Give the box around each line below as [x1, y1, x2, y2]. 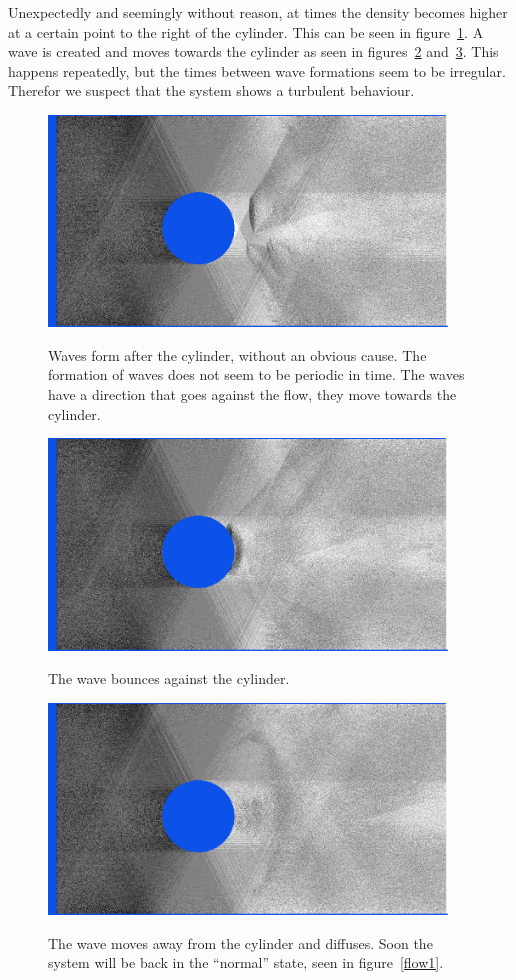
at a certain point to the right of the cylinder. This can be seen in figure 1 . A [8, 21, 484, 42]
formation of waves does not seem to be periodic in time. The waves [48, 364, 465, 385]
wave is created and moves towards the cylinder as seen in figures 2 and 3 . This [8, 41, 499, 62]
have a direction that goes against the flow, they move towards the [48, 384, 457, 405]
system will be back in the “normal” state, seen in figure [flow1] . [48, 952, 444, 973]
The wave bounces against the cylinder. [48, 668, 290, 689]
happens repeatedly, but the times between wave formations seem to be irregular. [8, 60, 506, 81]
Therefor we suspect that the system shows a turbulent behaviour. [8, 80, 415, 101]
